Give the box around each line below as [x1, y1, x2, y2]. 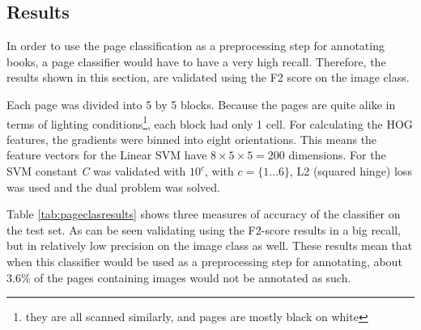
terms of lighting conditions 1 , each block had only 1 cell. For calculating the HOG [6, 112, 413, 132]
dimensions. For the [288, 146, 386, 163]
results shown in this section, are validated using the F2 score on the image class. [6, 69, 410, 86]
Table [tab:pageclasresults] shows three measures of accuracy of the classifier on [6, 205, 401, 222]
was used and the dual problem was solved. [6, 178, 220, 195]
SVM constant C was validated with [6, 163, 186, 180]
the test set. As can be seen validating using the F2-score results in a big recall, [6, 221, 401, 238]
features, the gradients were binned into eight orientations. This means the [6, 130, 377, 147]
